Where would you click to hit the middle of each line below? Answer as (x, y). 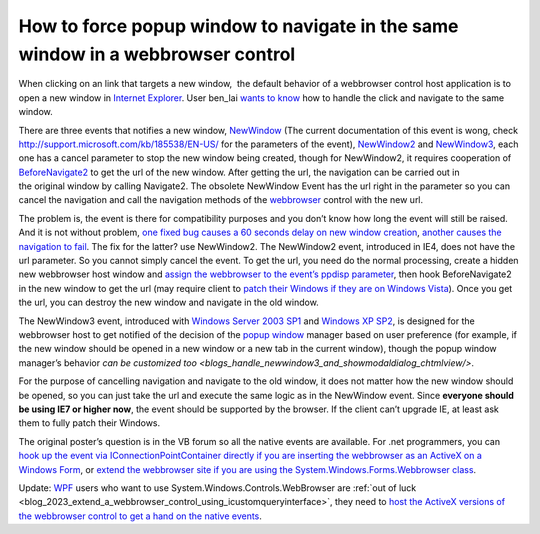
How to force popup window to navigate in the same (238, 26)
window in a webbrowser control (157, 54)
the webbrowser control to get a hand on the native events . (140, 516)
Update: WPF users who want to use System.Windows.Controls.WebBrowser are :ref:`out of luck (217, 487)
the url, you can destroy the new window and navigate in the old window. (168, 302)
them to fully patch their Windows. (89, 423)
